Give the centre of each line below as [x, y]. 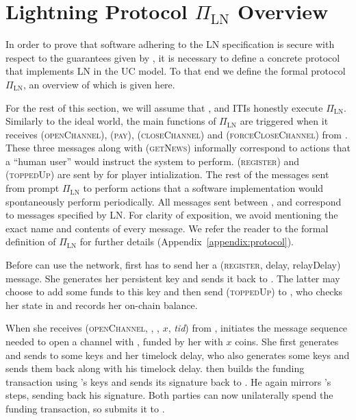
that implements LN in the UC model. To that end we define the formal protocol [176, 71]
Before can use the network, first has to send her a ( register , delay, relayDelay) [173, 265]
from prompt [33, 188]
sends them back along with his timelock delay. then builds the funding [155, 368]
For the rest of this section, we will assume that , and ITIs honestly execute [164, 107]
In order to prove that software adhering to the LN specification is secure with [170, 44]
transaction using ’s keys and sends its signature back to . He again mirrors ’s [168, 381]
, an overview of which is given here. [99, 84]
